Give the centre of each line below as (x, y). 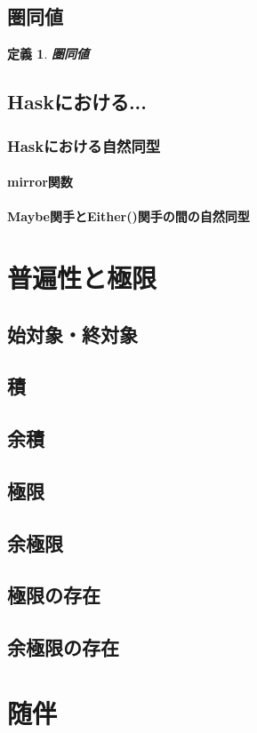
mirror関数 (40, 182)
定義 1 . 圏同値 (48, 54)
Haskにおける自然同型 (84, 145)
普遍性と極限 (82, 277)
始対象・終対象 (72, 334)
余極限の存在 (63, 647)
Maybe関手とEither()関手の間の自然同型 (128, 216)
